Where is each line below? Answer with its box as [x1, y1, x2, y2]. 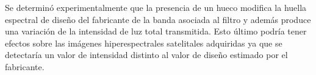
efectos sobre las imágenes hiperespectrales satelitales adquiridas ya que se [5, 36, 282, 49]
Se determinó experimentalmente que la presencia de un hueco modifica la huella [5, 1, 307, 13]
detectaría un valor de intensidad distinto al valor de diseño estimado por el [5, 48, 288, 61]
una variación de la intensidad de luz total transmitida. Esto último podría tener [5, 25, 307, 37]
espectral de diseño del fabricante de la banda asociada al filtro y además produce [5, 13, 311, 25]
